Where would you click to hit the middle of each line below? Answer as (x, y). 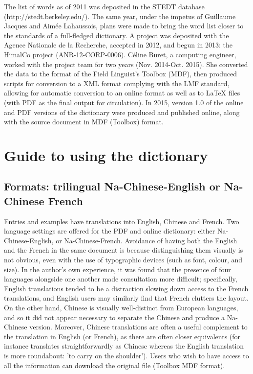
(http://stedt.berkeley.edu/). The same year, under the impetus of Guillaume (120, 16)
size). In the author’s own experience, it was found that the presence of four (117, 269)
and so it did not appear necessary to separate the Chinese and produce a (115, 317)
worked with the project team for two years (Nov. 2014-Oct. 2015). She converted (126, 64)
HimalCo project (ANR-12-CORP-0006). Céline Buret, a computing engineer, (120, 54)
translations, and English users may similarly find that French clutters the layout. (126, 298)
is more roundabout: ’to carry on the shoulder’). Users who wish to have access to (126, 355)
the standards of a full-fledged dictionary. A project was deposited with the (116, 35)
